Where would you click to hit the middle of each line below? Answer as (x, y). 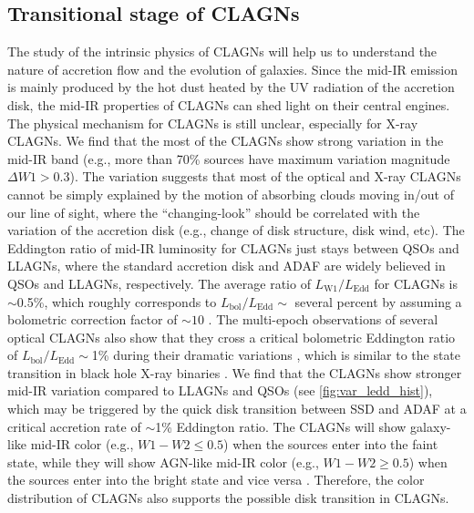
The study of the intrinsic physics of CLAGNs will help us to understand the (222, 51)
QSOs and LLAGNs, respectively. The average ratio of (159, 283)
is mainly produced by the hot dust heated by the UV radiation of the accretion (231, 87)
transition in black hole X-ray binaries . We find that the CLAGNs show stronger (235, 372)
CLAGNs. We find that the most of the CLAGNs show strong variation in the (226, 141)
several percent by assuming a (378, 301)
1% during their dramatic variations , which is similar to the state (276, 355)
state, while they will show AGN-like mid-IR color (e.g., (163, 462)
